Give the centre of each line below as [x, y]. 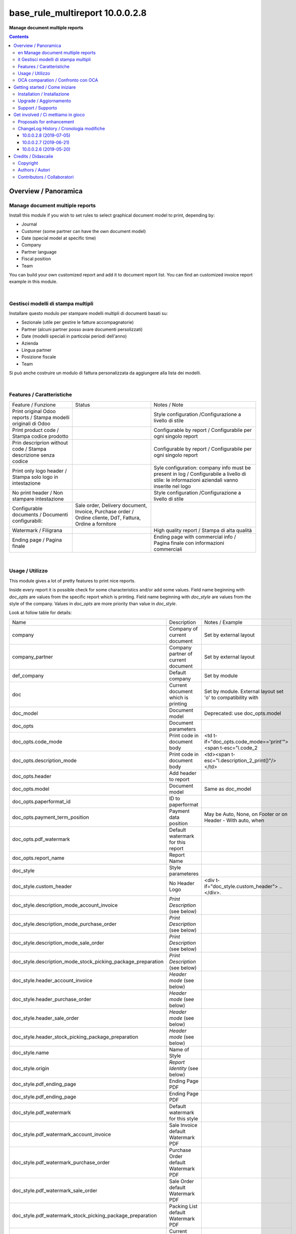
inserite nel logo [172, 486]
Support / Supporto [37, 108]
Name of [179, 1049]
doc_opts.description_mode [44, 760]
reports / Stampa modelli [41, 417]
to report [179, 779]
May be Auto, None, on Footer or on [246, 814]
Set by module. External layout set [244, 691]
